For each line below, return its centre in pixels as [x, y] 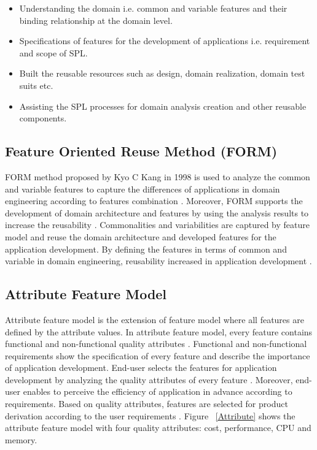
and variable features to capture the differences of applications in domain [143, 189]
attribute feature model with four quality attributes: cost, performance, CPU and [158, 428]
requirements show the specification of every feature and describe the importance [158, 355]
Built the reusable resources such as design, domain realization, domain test [162, 73]
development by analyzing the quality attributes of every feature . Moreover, [149, 379]
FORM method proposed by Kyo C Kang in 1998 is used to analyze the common [158, 176]
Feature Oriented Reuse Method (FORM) [141, 151]
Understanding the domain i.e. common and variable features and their [153, 8]
